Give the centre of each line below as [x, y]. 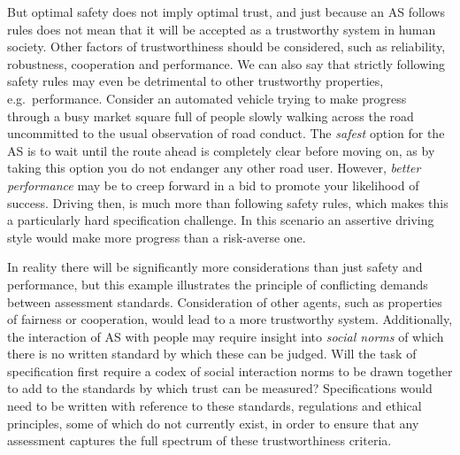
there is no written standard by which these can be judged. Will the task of [212, 354]
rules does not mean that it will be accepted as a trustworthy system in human [222, 29]
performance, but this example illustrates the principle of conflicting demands [218, 284]
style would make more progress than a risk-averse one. [157, 237]
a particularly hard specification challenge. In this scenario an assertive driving [221, 220]
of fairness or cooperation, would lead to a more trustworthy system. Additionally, [230, 319]
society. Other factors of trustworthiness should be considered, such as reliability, [226, 46]
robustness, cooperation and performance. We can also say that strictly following [226, 63]
